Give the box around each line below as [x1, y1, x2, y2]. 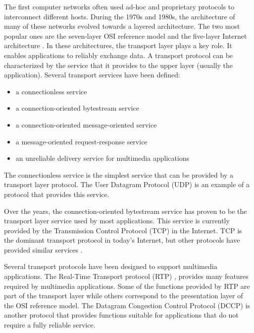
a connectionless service [15, 86, 87, 96]
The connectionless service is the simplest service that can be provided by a [4, 169, 233, 180]
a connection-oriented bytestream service [15, 103, 139, 113]
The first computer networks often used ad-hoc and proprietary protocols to [4, 1, 235, 11]
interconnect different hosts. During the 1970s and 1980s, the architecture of [4, 11, 235, 21]
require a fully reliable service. [4, 320, 96, 330]
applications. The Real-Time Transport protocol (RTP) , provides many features [4, 271, 249, 281]
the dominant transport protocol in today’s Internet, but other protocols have [4, 235, 240, 245]
